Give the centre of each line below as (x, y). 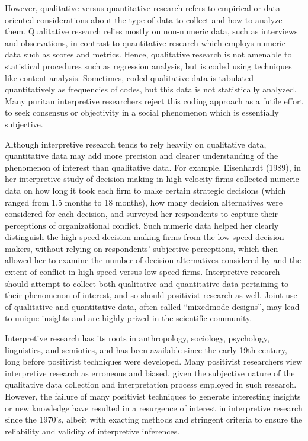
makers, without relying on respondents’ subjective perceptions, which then (142, 248)
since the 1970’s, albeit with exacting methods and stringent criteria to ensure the (154, 419)
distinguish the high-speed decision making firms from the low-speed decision (145, 237)
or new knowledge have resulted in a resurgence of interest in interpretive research (154, 408)
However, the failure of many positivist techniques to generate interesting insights (153, 396)
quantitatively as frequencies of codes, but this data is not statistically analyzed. (151, 89)
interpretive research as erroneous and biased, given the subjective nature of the (150, 373)
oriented (20, 19)
